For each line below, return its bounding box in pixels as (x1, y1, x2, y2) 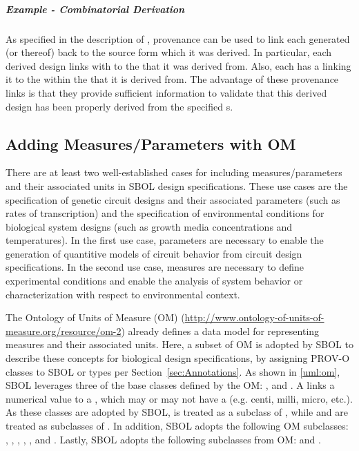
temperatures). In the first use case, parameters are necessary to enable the (6, 233, 324, 247)
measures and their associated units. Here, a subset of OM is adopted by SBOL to (6, 337, 353, 352)
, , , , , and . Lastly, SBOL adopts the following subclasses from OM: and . (6, 432, 321, 446)
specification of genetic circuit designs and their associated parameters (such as (6, 192, 340, 207)
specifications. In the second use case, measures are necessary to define (6, 260, 304, 274)
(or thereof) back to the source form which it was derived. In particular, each (6, 45, 332, 59)
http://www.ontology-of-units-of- (184, 310, 324, 325)
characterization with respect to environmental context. (6, 287, 240, 301)
